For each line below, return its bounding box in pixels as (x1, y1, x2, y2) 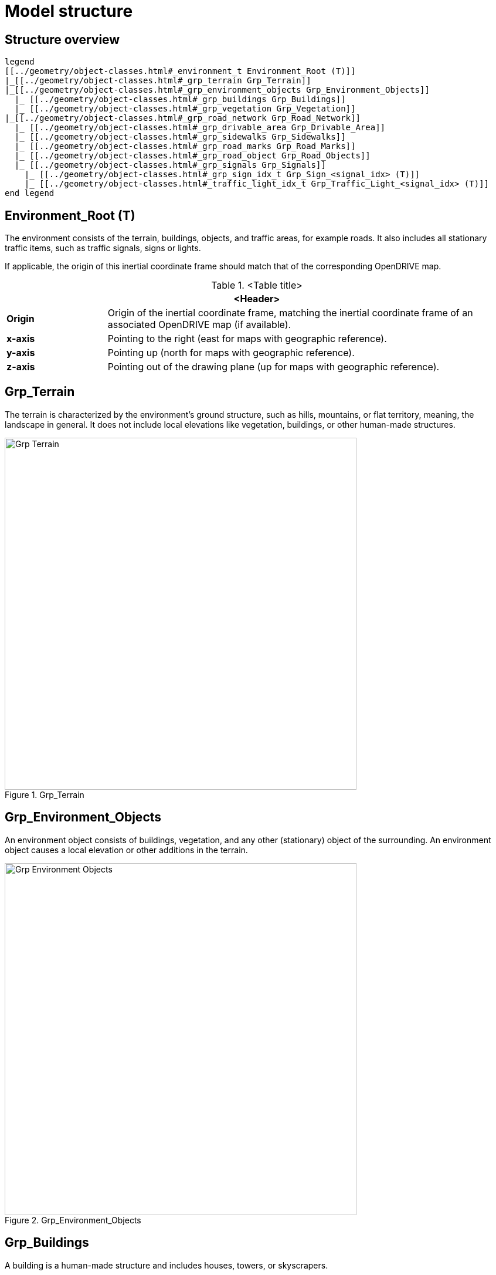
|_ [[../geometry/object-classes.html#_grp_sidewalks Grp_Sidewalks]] (14, 132, 346, 142)
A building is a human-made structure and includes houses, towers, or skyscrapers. (5, 1260, 328, 1270)
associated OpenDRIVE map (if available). (107, 319, 291, 331)
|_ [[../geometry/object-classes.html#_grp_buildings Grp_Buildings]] (14, 94, 346, 104)
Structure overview (5, 32, 120, 47)
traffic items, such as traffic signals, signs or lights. (5, 243, 201, 253)
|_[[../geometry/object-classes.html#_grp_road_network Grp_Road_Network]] (5, 113, 361, 123)
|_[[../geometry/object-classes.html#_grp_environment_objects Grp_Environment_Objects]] (5, 85, 430, 95)
